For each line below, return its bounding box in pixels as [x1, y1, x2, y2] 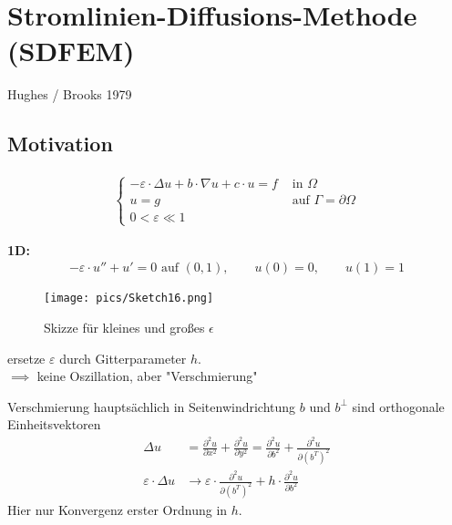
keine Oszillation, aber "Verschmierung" [36, 366, 258, 386]
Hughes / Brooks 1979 [7, 85, 132, 104]
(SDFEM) [7, 32, 135, 69]
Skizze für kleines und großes [44, 318, 205, 337]
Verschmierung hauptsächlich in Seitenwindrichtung [7, 396, 296, 416]
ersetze [7, 348, 46, 367]
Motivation [7, 129, 113, 158]
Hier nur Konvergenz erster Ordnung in [7, 499, 228, 519]
